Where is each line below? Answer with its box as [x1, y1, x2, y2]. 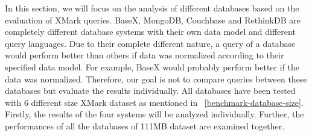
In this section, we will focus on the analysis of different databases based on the [5, 2, 299, 14]
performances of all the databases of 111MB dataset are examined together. [5, 119, 285, 132]
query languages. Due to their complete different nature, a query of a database [5, 37, 296, 49]
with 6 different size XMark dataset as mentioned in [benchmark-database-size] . [5, 96, 304, 108]
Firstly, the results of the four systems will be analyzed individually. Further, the [5, 108, 304, 120]
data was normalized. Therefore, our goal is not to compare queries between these [5, 72, 307, 85]
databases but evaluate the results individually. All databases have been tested [5, 84, 296, 97]
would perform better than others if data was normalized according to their [5, 49, 284, 61]
